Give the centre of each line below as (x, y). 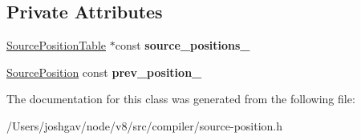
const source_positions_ (183, 45)
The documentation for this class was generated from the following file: (181, 99)
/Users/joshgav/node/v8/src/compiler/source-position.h (145, 125)
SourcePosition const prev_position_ (104, 72)
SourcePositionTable (56, 45)
